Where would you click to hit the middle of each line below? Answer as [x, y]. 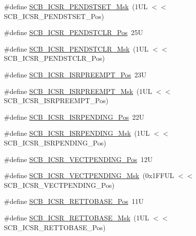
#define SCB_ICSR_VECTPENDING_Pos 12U [78, 159]
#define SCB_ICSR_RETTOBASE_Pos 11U [74, 201]
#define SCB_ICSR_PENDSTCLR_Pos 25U [74, 32]
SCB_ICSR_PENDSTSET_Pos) [54, 16]
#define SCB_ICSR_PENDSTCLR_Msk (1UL [76, 48]
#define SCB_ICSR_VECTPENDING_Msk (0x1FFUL [89, 175]
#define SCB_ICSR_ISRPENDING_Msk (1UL [77, 133]
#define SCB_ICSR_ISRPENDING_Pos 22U [74, 117]
